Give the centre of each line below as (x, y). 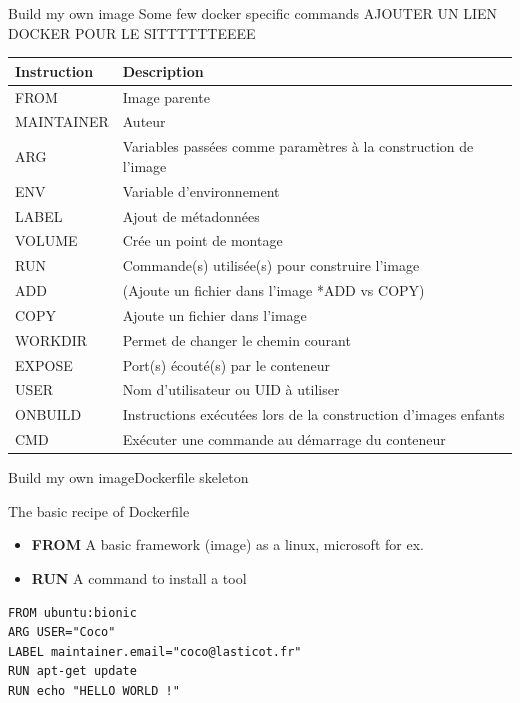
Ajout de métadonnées (191, 215)
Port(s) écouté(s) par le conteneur (226, 364)
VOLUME (46, 240)
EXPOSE (44, 364)
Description (163, 70)
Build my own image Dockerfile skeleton (128, 477)
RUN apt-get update (72, 671)
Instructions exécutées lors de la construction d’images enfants (313, 414)
